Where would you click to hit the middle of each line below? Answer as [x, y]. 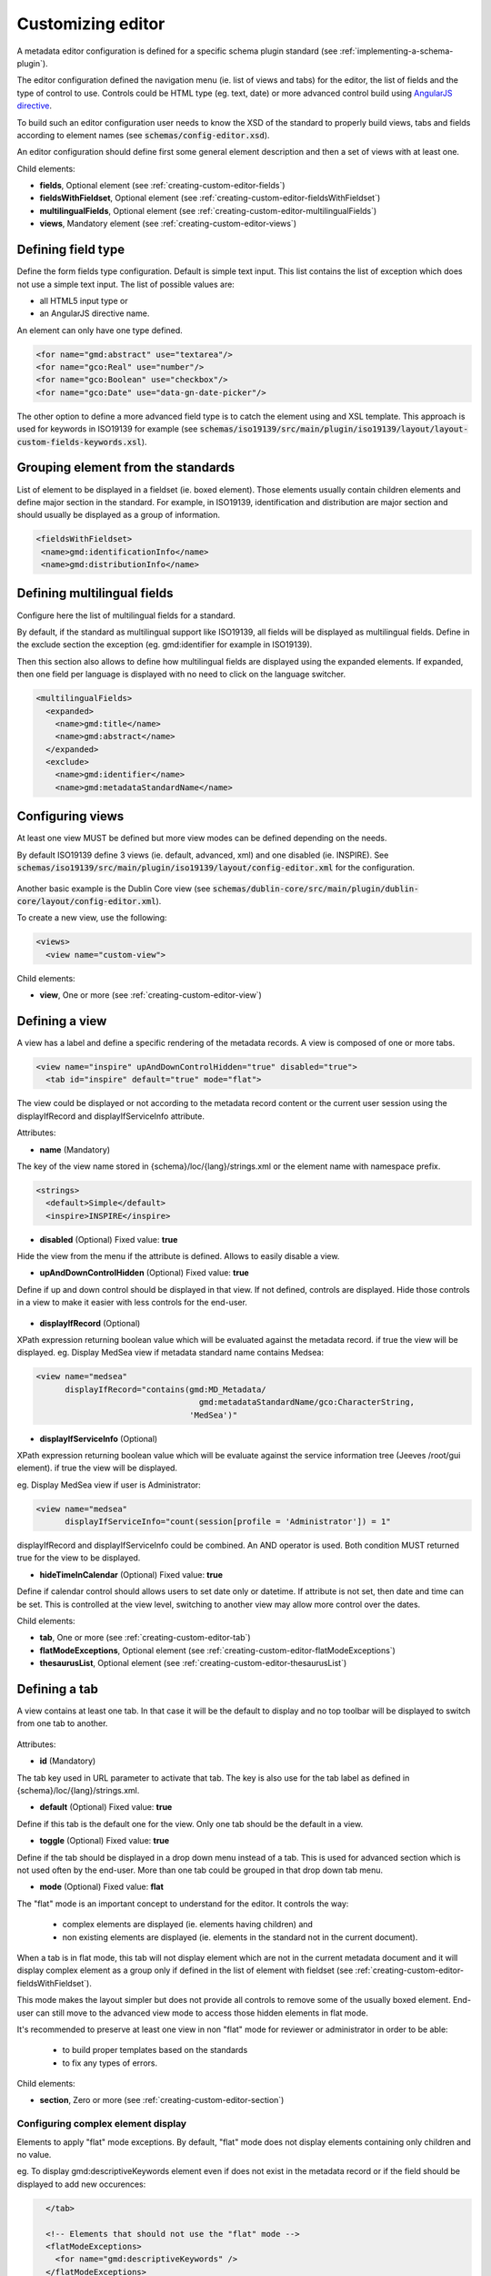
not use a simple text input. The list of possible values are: [126, 284]
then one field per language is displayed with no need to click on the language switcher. [181, 675]
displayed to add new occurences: [81, 2184]
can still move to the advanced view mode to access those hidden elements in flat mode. [202, 2013]
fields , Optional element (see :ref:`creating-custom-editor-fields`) [162, 186]
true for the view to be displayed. [79, 1558]
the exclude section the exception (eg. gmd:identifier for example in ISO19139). [165, 645]
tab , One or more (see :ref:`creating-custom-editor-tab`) [145, 1638]
